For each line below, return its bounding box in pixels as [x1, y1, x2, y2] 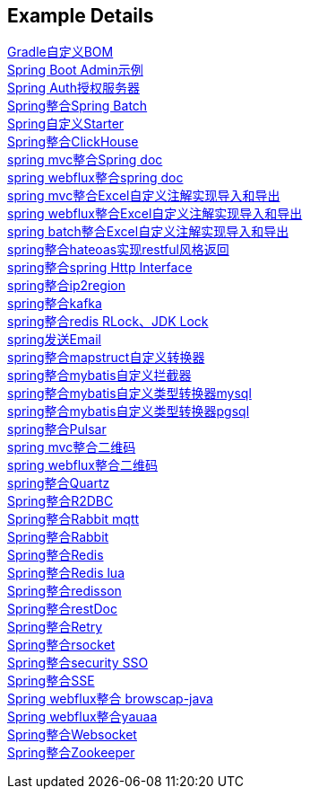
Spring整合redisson [7, 583, 122, 599]
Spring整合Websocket [7, 727, 137, 743]
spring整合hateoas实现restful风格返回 [7, 242, 229, 258]
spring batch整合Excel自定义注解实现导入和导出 [7, 224, 289, 240]
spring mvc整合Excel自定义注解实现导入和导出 [7, 188, 280, 204]
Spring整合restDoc [7, 601, 117, 617]
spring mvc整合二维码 [7, 439, 136, 455]
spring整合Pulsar [7, 421, 107, 438]
